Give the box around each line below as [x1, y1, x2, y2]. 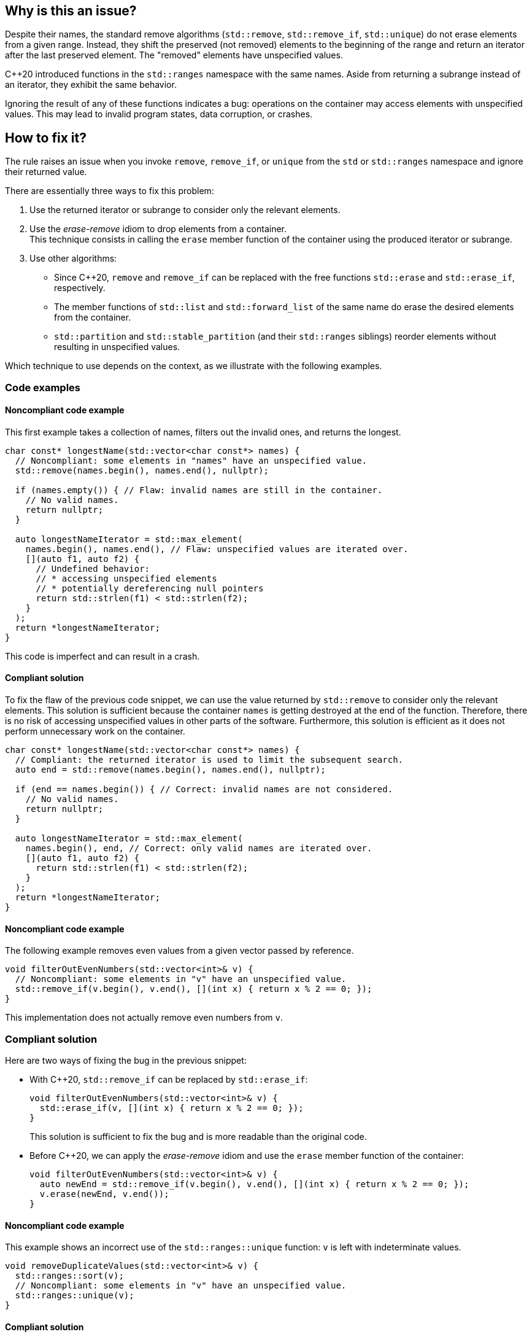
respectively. [54, 283, 106, 294]
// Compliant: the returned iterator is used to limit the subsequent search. [15, 755, 404, 765]
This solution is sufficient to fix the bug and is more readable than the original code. [29, 1131, 367, 1142]
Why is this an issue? [5, 3, 137, 18]
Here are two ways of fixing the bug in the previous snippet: [5, 1055, 247, 1066]
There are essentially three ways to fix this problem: [5, 185, 214, 197]
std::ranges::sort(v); [15, 1271, 124, 1281]
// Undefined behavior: [36, 563, 150, 574]
